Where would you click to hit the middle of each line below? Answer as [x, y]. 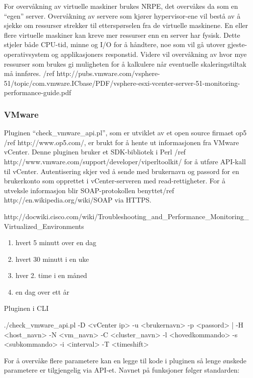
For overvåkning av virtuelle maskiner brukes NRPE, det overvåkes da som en [121, 6]
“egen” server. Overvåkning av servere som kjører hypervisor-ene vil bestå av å [122, 15]
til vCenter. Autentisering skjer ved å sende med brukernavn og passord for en [122, 171]
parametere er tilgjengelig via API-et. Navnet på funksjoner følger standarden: [122, 370]
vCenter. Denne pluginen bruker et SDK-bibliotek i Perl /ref [95, 152]
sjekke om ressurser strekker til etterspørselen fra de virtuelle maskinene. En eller [126, 25]
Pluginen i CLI [26, 308]
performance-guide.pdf [38, 92]
